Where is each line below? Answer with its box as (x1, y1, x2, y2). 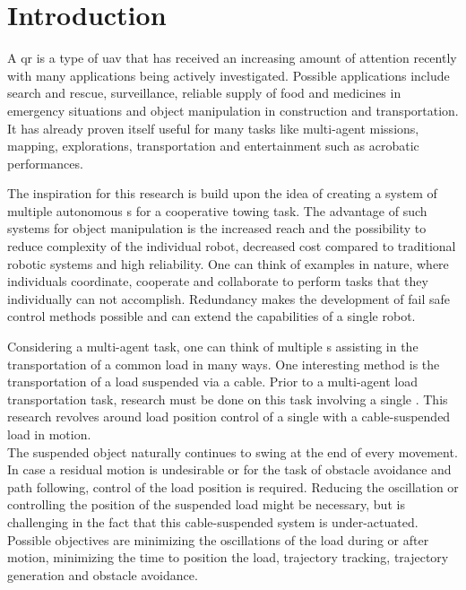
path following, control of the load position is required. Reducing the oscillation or (7, 477, 459, 496)
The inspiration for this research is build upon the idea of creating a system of (7, 184, 437, 203)
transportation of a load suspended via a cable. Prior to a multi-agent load (7, 372, 418, 391)
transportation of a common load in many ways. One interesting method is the (7, 354, 440, 373)
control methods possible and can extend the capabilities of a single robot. (7, 307, 416, 325)
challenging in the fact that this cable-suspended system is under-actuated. (7, 512, 419, 531)
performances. (7, 153, 83, 172)
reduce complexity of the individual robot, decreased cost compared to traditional (7, 237, 456, 256)
